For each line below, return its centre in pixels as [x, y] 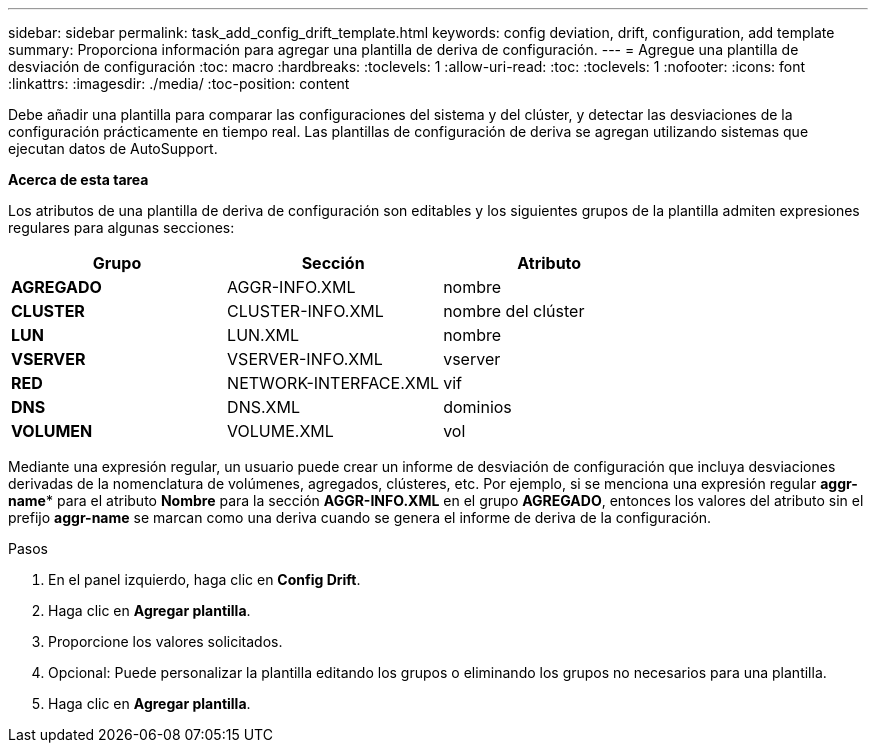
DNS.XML [263, 407]
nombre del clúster [514, 311]
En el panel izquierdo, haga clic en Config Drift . [204, 579]
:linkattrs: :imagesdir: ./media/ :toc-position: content [179, 83]
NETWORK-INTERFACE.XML [333, 383]
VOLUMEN [52, 431]
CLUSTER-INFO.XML [305, 311]
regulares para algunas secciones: [121, 227]
